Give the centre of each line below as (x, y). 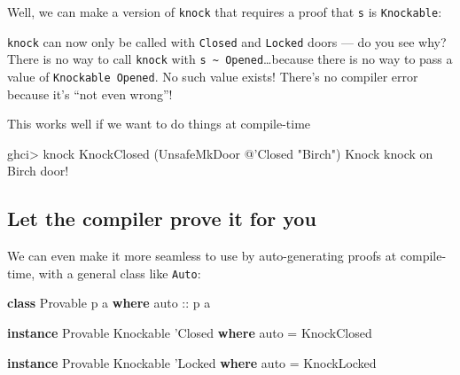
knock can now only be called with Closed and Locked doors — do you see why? (227, 41)
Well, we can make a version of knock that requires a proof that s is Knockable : (225, 12)
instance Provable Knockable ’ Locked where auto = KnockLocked (192, 362)
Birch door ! (38, 171)
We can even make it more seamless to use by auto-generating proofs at (202, 256)
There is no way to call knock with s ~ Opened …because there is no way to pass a (230, 59)
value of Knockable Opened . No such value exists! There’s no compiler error (213, 76)
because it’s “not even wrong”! (90, 94)
